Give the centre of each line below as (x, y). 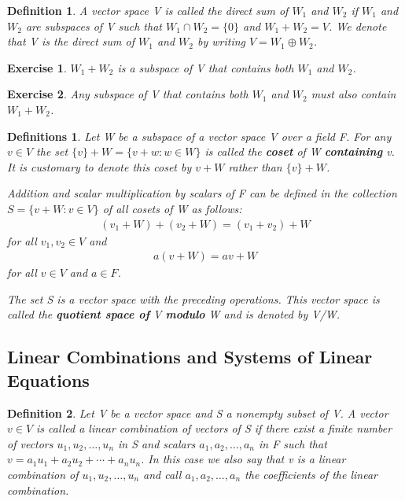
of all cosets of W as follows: (172, 208)
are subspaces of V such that (94, 26)
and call (162, 474)
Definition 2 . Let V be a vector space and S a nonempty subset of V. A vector (198, 413)
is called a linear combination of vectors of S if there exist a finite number (214, 428)
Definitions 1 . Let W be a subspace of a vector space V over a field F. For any (199, 136)
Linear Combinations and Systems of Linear (190, 357)
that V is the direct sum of (71, 41)
